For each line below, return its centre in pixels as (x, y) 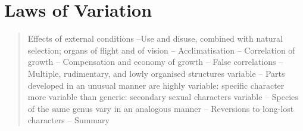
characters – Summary (68, 120)
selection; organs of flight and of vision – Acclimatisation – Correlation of (161, 50)
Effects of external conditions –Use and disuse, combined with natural (155, 38)
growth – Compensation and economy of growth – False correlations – (155, 62)
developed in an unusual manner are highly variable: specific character (156, 85)
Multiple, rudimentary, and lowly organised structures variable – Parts (156, 73)
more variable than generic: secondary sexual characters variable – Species (163, 97)
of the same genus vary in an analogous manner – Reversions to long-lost (161, 108)
